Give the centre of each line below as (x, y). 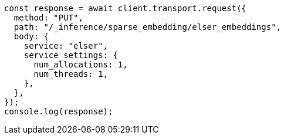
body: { (31, 36)
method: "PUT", (48, 18)
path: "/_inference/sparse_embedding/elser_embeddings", (148, 27)
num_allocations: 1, (81, 65)
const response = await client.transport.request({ (126, 8)
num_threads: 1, (71, 74)
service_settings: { (71, 55)
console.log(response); (59, 111)
